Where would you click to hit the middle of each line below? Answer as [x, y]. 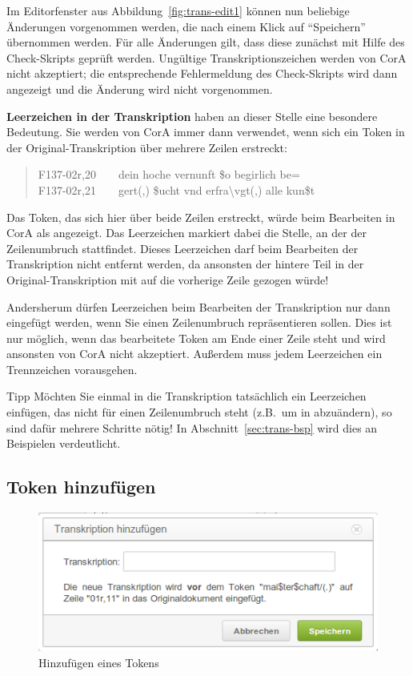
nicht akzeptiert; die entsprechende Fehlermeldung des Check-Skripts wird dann [202, 73]
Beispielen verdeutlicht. [64, 443]
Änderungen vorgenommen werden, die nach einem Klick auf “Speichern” [186, 26]
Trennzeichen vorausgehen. [72, 369]
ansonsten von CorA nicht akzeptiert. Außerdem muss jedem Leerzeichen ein [194, 354]
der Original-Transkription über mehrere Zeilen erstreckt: [147, 147]
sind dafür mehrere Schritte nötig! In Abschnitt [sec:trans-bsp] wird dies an [192, 427]
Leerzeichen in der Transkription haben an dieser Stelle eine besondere [192, 116]
